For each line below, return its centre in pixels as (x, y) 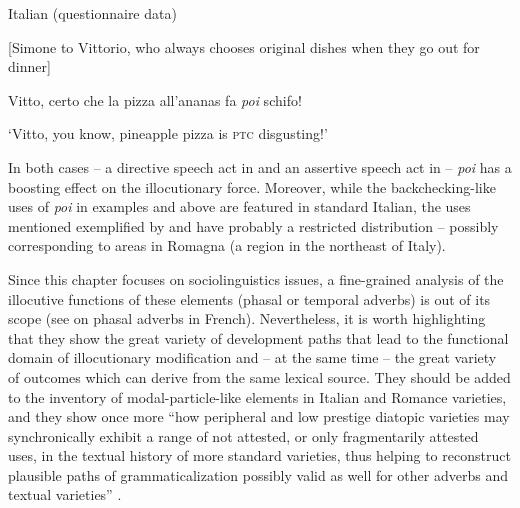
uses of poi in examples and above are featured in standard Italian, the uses (239, 206)
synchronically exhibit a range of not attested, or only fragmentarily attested (243, 435)
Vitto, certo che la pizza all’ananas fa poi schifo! (155, 99)
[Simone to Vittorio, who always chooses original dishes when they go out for (244, 46)
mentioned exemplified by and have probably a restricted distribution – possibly (253, 225)
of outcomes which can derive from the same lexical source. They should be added (259, 376)
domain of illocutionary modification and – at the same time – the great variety (252, 357)
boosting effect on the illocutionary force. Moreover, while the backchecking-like (252, 186)
